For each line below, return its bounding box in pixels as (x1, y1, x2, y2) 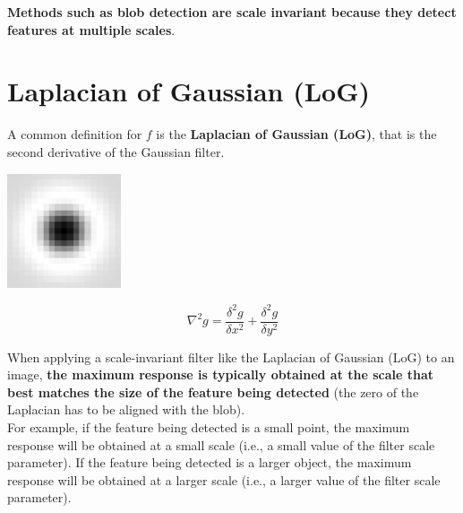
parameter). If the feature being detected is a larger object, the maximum (7, 453, 412, 472)
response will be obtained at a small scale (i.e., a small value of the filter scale (7, 435, 435, 454)
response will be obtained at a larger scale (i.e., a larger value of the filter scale (7, 470, 441, 489)
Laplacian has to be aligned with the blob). (7, 400, 245, 419)
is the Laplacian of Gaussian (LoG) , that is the (156, 125, 437, 143)
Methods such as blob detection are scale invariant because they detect (7, 3, 457, 21)
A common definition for (7, 125, 142, 143)
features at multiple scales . (7, 20, 176, 39)
